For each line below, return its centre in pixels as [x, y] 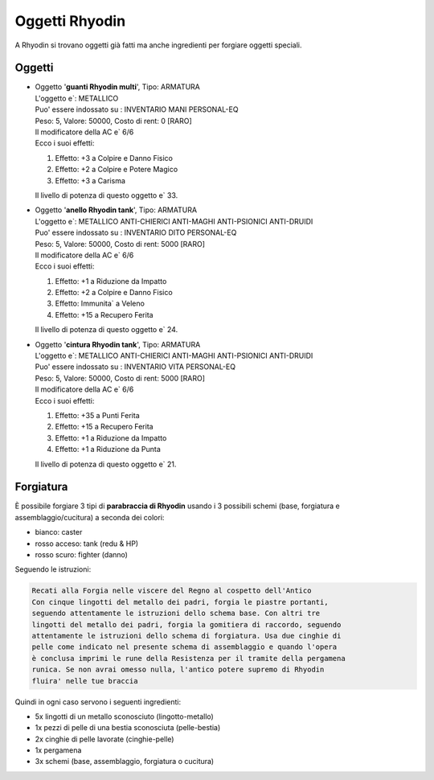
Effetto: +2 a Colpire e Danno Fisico [114, 293]
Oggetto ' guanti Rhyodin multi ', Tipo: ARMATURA [118, 87]
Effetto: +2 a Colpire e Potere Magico [117, 170]
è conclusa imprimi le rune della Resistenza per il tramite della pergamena [188, 658]
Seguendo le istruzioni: [53, 569]
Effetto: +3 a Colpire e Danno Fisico [114, 158]
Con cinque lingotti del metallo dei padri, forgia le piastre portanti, [180, 602]
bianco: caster [59, 532]
